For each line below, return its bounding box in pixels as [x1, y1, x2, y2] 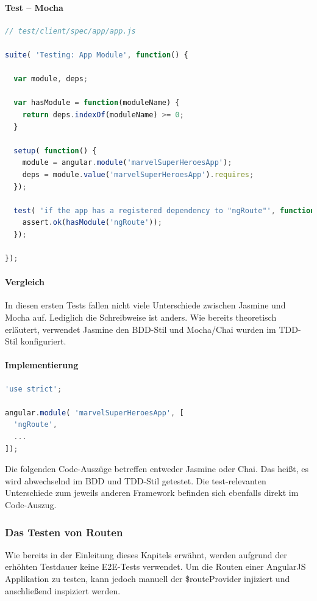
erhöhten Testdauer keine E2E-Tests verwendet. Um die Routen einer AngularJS [5, 560, 306, 573]
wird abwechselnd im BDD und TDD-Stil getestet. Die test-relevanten [5, 474, 266, 487]
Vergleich [5, 275, 45, 288]
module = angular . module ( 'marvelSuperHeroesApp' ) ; [22, 158, 232, 167]
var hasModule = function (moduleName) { [13, 98, 180, 107]
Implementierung [5, 359, 79, 371]
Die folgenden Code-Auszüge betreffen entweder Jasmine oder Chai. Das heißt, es [5, 462, 308, 475]
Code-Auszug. [5, 498, 57, 511]
